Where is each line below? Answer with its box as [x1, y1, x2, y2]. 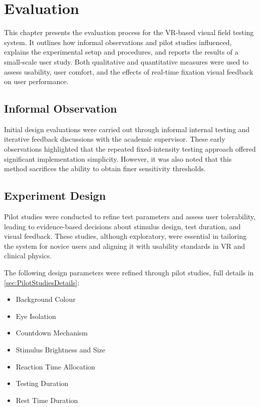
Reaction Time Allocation [16, 361, 95, 371]
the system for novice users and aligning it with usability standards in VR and [4, 240, 245, 251]
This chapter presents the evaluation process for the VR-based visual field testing [4, 27, 254, 38]
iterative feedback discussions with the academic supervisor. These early [4, 134, 225, 144]
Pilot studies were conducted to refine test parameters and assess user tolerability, [4, 211, 255, 222]
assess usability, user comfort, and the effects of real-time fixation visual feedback [4, 66, 253, 77]
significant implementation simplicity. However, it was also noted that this [4, 153, 232, 164]
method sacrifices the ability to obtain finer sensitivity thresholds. [4, 163, 206, 174]
